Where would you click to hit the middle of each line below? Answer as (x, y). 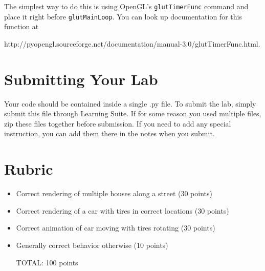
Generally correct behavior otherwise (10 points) (92, 245)
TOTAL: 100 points (47, 262)
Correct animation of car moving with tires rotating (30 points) (116, 228)
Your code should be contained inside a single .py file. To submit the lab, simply (130, 103)
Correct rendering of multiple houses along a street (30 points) (114, 193)
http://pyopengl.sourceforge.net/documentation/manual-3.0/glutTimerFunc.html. (132, 43)
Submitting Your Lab (81, 79)
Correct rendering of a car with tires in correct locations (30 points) (123, 210)
